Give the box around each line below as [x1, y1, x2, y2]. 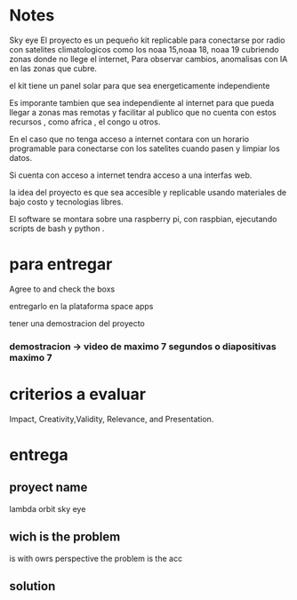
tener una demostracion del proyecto [9, 317, 145, 329]
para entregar [9, 254, 113, 275]
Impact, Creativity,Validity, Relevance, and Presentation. [9, 413, 214, 424]
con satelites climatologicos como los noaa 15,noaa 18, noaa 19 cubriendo [9, 44, 279, 54]
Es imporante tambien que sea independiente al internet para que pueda [9, 97, 275, 108]
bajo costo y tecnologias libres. [9, 196, 124, 207]
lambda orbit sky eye [9, 503, 86, 514]
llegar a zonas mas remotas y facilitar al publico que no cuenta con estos [9, 107, 277, 117]
